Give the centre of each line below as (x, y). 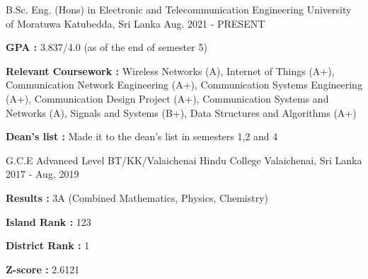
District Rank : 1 (48, 245)
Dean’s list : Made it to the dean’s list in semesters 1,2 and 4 (142, 136)
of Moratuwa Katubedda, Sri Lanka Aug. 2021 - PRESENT (136, 23)
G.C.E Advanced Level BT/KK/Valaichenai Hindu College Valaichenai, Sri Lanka (184, 160)
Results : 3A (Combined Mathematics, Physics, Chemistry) (137, 197)
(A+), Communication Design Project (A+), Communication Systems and (167, 98)
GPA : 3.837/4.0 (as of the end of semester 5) (107, 47)
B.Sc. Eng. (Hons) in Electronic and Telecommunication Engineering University (179, 9)
